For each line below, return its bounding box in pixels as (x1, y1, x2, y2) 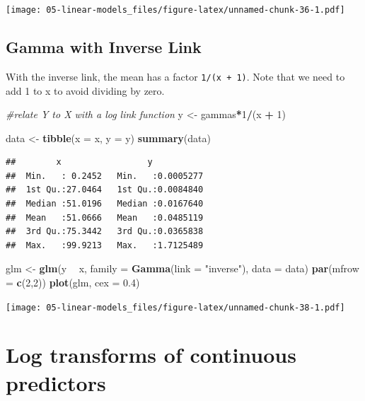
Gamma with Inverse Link (6, 36, 202, 58)
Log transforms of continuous (6, 340, 296, 369)
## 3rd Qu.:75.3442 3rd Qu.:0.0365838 (6, 226, 204, 237)
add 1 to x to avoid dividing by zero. (6, 83, 165, 98)
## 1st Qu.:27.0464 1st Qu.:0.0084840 (6, 185, 204, 195)
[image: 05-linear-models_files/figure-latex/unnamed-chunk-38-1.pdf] (6, 302, 345, 313)
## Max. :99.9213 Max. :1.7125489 (6, 240, 204, 250)
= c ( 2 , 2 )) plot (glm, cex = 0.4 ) (6, 275, 140, 290)
